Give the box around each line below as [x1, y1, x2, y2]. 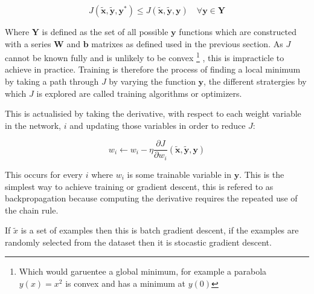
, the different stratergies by [203, 75, 307, 88]
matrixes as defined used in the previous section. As [91, 37, 283, 50]
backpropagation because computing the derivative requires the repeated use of [5, 192, 298, 204]
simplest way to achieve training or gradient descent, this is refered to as [5, 180, 274, 192]
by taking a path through [5, 75, 99, 88]
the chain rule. [5, 203, 59, 216]
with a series [5, 37, 51, 50]
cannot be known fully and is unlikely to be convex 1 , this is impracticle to [5, 50, 284, 64]
